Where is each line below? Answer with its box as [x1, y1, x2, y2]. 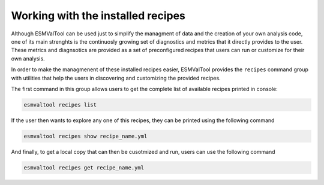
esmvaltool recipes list [23, 101, 97, 108]
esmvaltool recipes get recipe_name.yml [23, 164, 144, 171]
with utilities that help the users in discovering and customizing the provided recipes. [11, 74, 221, 81]
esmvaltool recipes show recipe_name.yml [23, 132, 148, 139]
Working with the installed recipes [11, 9, 186, 22]
